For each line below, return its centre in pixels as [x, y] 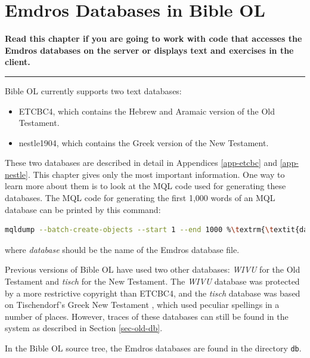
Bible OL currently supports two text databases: [93, 90]
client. [18, 62]
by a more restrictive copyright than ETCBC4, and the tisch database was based [153, 293]
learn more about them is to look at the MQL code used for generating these [145, 186]
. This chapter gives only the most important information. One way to [156, 174]
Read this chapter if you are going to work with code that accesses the [154, 38]
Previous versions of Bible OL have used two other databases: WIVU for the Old [153, 269]
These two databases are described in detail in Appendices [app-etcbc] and [141, 163]
